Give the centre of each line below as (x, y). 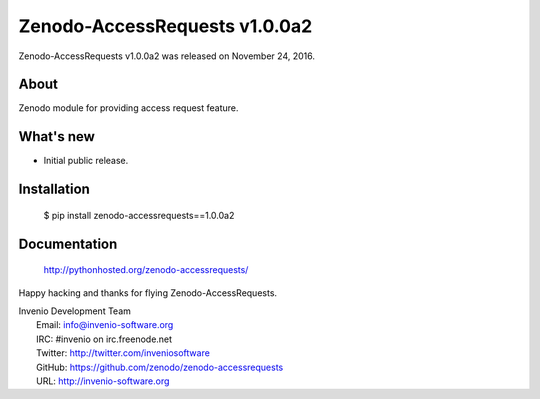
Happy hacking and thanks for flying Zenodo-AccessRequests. (148, 292)
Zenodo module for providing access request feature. (128, 108)
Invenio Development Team (75, 311)
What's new (56, 136)
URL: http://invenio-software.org (103, 381)
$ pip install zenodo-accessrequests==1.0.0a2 (139, 215)
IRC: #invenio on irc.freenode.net (104, 339)
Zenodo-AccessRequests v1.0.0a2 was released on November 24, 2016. (166, 56)
